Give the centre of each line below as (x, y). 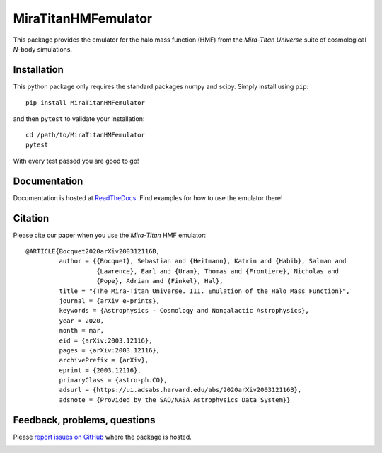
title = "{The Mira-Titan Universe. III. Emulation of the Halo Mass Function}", (204, 291)
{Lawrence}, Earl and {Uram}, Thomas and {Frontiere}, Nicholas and (218, 271)
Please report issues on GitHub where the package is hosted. (103, 437)
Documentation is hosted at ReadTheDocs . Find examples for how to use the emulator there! (148, 197)
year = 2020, (82, 321)
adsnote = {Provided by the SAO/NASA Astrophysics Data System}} (175, 400)
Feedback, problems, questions (84, 420)
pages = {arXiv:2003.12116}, (110, 350)
